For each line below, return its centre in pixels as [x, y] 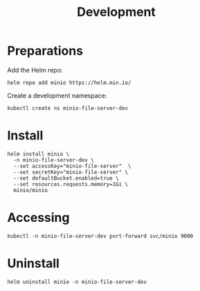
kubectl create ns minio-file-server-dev [68, 108]
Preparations [45, 51]
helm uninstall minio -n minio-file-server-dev [77, 282]
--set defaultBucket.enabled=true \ [66, 178]
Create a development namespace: [57, 95]
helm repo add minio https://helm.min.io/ [69, 83]
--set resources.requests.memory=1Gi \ [71, 184]
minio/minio [31, 190]
